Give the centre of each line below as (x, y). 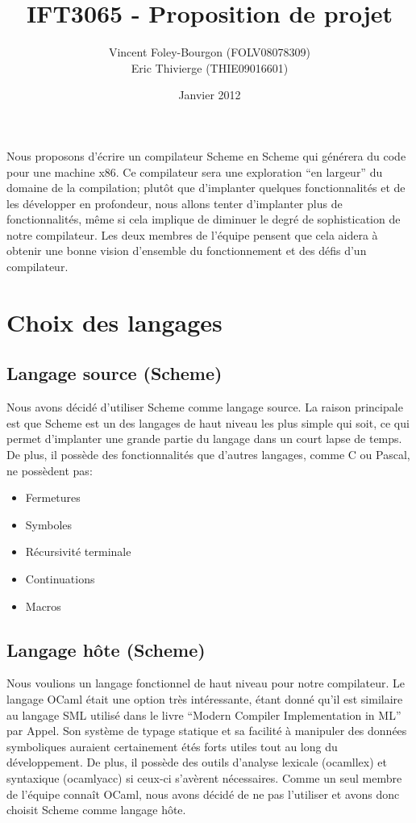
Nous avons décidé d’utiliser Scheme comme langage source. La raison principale (205, 407)
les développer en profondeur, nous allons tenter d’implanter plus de (175, 203)
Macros (43, 606)
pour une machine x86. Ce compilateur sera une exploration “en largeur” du (195, 171)
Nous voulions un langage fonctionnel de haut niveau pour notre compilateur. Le (206, 683)
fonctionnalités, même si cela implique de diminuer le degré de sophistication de (204, 219)
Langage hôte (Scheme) (106, 649)
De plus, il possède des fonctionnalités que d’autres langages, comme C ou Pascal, (208, 455)
